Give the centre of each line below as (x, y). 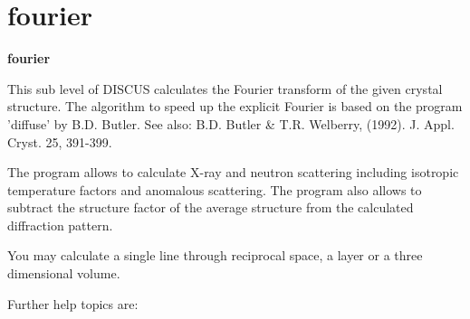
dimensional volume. (64, 273)
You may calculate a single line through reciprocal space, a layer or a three (215, 255)
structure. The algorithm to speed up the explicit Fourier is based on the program (235, 106)
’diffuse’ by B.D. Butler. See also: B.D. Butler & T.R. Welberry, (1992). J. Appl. (231, 123)
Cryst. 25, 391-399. (60, 141)
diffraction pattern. (60, 225)
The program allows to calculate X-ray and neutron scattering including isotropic (233, 172)
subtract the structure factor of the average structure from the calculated (211, 207)
